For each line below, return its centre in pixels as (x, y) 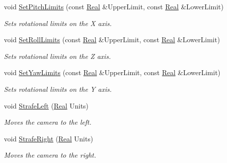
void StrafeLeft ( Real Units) (46, 105)
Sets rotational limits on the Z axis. (57, 56)
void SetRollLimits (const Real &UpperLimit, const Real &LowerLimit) (112, 40)
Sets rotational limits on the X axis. (58, 23)
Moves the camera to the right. (50, 155)
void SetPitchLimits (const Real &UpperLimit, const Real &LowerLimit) (114, 6)
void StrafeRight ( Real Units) (49, 138)
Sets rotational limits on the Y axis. (58, 89)
